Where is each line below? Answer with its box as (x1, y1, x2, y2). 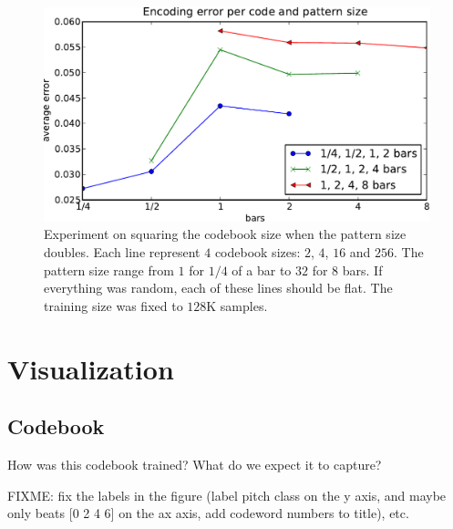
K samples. (206, 296, 268, 315)
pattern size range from (44, 260, 174, 279)
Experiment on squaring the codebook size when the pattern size (44, 224, 407, 244)
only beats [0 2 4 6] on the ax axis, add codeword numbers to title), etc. (7, 503, 409, 523)
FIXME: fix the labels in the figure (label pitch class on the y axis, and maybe (7, 485, 447, 504)
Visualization (7, 349, 174, 387)
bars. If (342, 260, 383, 279)
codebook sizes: (214, 242, 301, 261)
